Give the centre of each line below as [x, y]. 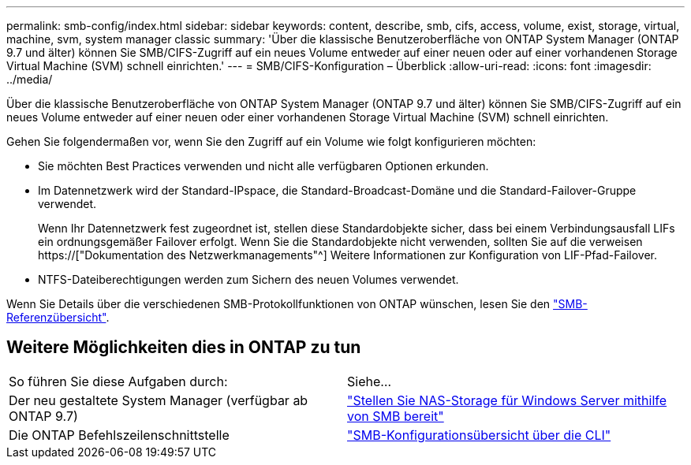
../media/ [30, 79]
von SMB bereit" [396, 416]
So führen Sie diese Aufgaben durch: [118, 381]
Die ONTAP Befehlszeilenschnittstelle [119, 435]
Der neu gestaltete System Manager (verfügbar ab [159, 400]
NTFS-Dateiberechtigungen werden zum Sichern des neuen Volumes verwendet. [248, 279]
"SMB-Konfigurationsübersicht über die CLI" [479, 435]
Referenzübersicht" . [58, 317]
